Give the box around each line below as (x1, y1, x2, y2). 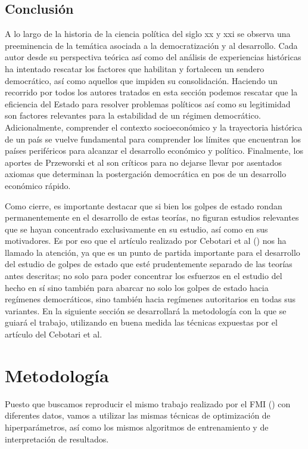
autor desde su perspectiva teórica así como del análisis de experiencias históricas (5, 51, 301, 63)
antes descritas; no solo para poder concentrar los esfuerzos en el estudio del (5, 270, 282, 282)
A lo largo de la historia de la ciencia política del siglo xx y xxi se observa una (5, 27, 291, 40)
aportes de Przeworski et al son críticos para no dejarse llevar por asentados (5, 156, 282, 168)
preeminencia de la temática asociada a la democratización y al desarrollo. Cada (5, 39, 298, 51)
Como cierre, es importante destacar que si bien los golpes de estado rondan (5, 199, 282, 212)
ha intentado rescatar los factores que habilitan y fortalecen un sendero (5, 62, 265, 75)
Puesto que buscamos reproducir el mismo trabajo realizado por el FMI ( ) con (5, 397, 291, 410)
